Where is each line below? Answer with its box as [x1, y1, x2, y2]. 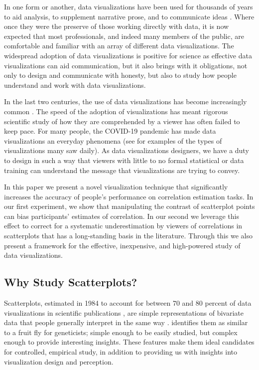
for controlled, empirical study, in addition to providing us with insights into [4, 347, 237, 357]
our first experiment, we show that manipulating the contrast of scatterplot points [4, 201, 255, 211]
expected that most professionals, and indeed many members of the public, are [4, 30, 244, 41]
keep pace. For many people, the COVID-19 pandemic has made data [4, 126, 216, 136]
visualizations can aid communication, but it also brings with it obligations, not [4, 60, 248, 70]
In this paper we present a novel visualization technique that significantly [4, 182, 228, 192]
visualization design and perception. [4, 356, 114, 367]
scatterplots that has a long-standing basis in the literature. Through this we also [4, 230, 253, 241]
